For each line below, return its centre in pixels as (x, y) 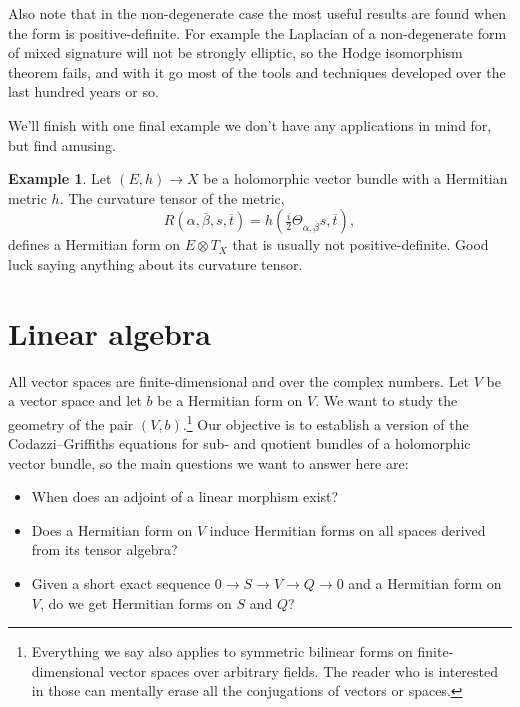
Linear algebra (109, 332)
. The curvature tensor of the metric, (172, 197)
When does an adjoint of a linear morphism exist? (185, 496)
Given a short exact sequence (121, 583)
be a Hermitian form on (230, 400)
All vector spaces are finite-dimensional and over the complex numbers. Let (239, 380)
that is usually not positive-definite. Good (360, 244)
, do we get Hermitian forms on (135, 602)
